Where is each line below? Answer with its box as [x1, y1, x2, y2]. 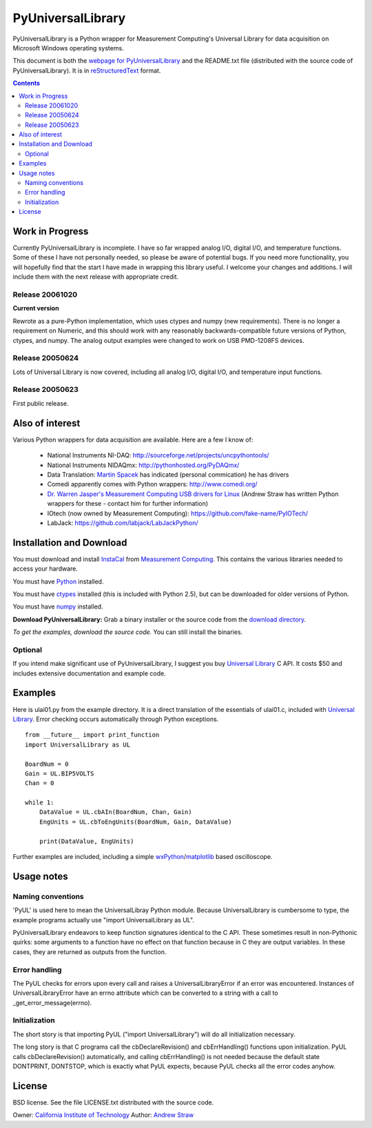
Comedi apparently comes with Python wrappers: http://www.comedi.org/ [47, 480, 258, 488]
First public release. [12, 399, 69, 407]
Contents [12, 79, 41, 88]
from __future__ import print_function [25, 731, 160, 739]
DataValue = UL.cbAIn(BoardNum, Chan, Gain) [39, 808, 192, 816]
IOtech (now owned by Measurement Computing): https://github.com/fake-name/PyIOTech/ [47, 509, 309, 517]
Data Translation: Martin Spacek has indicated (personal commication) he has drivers [47, 470, 289, 479]
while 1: [25, 799, 54, 807]
